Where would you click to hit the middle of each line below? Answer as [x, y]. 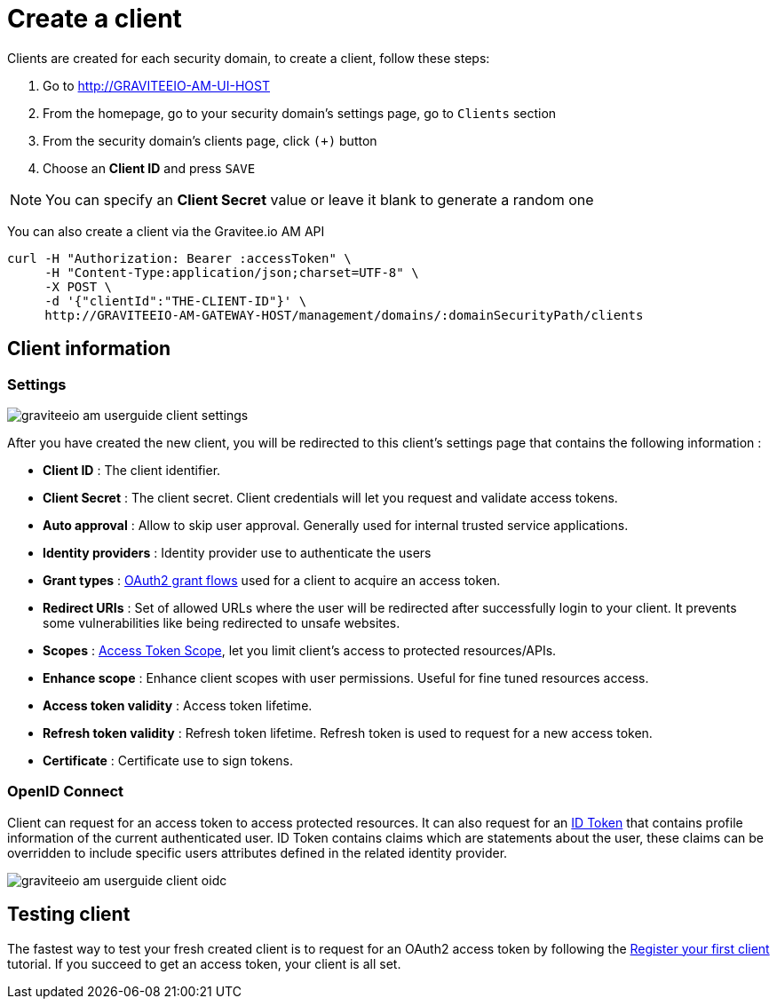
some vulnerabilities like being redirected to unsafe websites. [222, 622]
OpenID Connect [65, 792]
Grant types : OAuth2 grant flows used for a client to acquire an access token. [272, 580]
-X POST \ [79, 286]
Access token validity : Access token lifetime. [178, 705]
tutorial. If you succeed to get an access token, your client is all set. [204, 963]
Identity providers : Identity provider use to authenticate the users [237, 552]
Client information [89, 349]
